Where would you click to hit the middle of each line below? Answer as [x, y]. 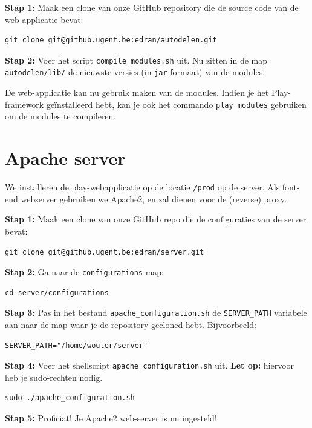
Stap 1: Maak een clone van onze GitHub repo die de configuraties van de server [156, 219]
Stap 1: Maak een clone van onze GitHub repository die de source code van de [152, 7]
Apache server [65, 158]
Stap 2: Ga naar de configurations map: [85, 272]
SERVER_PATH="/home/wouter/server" [76, 345]
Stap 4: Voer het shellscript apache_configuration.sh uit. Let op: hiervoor [150, 365]
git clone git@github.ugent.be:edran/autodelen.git [111, 40]
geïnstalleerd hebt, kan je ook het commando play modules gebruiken [176, 104]
